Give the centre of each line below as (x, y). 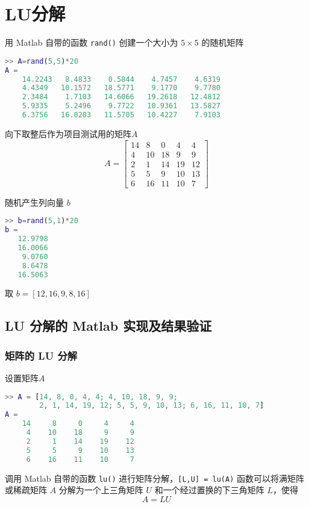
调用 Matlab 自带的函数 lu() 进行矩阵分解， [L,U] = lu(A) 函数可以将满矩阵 (155, 478)
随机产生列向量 (34, 202)
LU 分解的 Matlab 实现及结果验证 (108, 326)
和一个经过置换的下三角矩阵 (209, 490)
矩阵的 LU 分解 (41, 355)
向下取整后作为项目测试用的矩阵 (68, 133)
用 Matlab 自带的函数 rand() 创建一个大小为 (92, 42)
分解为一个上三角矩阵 (101, 490)
